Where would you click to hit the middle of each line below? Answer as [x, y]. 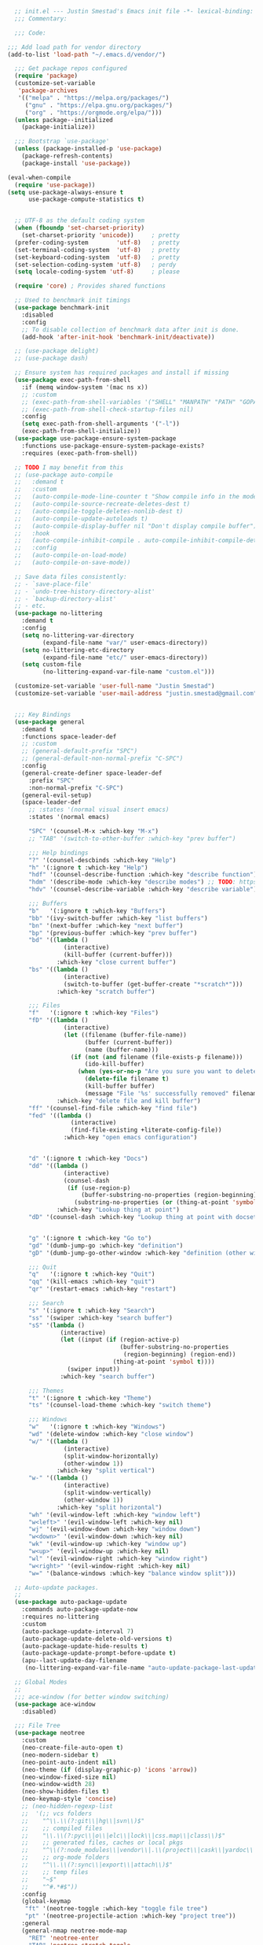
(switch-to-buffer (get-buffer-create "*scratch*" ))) [153, 984]
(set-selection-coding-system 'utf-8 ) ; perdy [95, 265]
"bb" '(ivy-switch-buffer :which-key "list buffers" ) [118, 918]
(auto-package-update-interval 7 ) [78, 1631]
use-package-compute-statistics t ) [86, 200]
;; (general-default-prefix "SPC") [80, 751]
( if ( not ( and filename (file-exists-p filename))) [157, 1057]
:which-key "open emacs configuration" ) [130, 1138]
